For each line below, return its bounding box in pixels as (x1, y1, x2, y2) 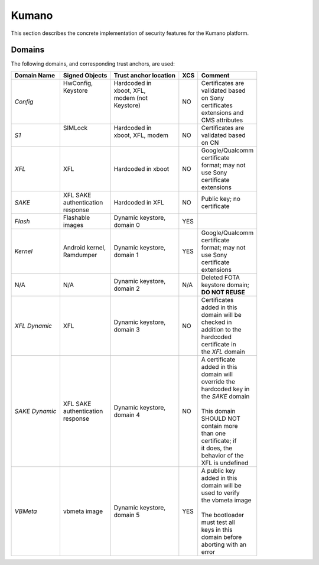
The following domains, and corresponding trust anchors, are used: (11, 60, 175, 67)
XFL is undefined (201, 459, 249, 467)
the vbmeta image (201, 496, 252, 504)
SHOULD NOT (201, 414, 240, 423)
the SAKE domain (201, 392, 250, 400)
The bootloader (201, 511, 245, 519)
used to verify (201, 488, 240, 496)
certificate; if (201, 436, 237, 444)
